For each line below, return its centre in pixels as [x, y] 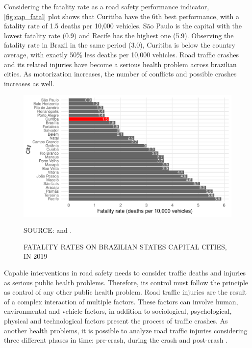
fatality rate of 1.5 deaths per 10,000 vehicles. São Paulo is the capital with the [123, 26]
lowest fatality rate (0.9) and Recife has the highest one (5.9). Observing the [119, 35]
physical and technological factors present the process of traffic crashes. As [116, 321]
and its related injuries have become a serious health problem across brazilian [120, 64]
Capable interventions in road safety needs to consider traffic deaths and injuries [125, 273]
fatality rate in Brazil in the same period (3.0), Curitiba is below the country [120, 45]
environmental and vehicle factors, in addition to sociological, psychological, [118, 311]
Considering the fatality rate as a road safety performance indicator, [107, 6]
